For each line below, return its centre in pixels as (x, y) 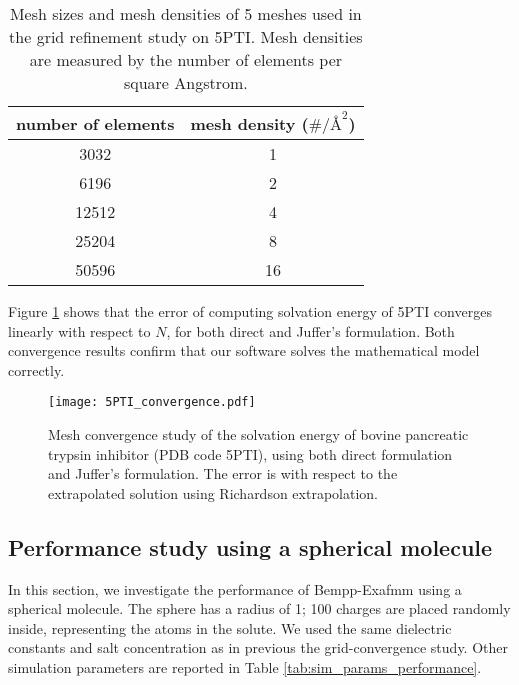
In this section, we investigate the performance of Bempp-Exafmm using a (235, 588)
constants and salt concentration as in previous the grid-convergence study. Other (258, 647)
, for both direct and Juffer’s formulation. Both (310, 330)
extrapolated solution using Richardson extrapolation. (213, 492)
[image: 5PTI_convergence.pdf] (152, 402)
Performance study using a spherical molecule (250, 546)
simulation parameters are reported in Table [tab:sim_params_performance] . (245, 666)
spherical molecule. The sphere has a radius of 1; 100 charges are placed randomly (259, 608)
